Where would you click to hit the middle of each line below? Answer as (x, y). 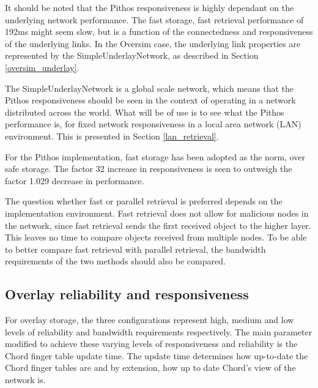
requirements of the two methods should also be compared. (115, 261)
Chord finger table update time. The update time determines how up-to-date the (157, 355)
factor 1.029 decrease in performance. (75, 180)
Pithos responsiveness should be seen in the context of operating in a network (150, 100)
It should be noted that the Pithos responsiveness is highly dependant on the (150, 7)
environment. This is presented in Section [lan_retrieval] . (112, 136)
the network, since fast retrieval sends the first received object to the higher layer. (158, 225)
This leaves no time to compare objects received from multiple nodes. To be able (156, 237)
